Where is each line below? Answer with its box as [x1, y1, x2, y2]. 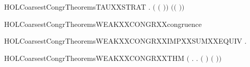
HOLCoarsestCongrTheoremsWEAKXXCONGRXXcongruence [4, 18, 202, 29]
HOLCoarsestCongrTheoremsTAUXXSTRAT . [4, 2, 151, 12]
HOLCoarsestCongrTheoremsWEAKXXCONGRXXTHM [4, 52, 184, 63]
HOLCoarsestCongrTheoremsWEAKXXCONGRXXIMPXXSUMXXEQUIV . [4, 36, 247, 46]
